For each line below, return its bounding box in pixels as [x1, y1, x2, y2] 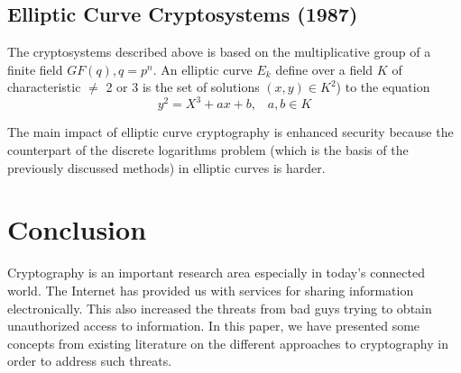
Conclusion [7, 211, 147, 248]
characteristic [7, 77, 81, 96]
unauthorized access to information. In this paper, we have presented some [7, 316, 420, 335]
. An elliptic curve [152, 59, 253, 78]
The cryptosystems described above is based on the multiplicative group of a [7, 42, 431, 61]
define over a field [275, 59, 373, 78]
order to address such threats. [7, 351, 172, 370]
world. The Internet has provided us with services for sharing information [7, 280, 414, 299]
